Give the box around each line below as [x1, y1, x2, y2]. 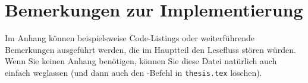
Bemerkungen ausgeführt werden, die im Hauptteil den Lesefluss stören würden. [5, 43, 296, 55]
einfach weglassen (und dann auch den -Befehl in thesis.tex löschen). [5, 66, 262, 78]
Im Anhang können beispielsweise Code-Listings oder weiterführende [5, 32, 254, 44]
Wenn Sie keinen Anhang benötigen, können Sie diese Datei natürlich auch [5, 55, 277, 67]
